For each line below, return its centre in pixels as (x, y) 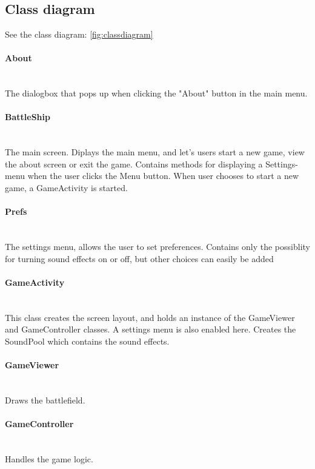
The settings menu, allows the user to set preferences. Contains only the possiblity (157, 246)
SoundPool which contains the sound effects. (87, 341)
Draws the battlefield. (45, 400)
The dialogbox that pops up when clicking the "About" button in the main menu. (156, 93)
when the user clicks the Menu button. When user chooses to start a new (163, 176)
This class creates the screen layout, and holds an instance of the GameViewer (150, 317)
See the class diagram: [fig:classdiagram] (79, 34)
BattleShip (28, 117)
